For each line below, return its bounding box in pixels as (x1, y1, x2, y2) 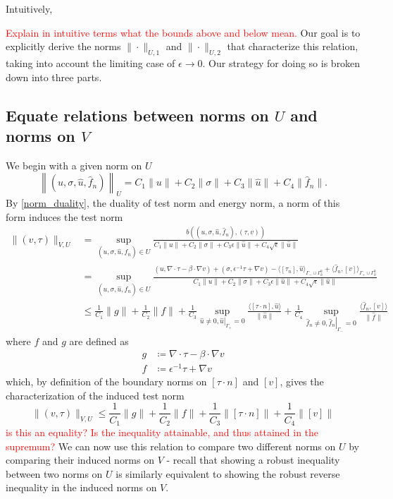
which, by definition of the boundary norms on (6, 374, 207, 389)
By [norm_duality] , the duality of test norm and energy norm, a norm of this (6, 196, 340, 210)
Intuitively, (6, 1, 53, 16)
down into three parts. (6, 69, 102, 84)
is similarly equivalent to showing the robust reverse (116, 466, 340, 481)
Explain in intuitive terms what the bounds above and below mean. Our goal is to (6, 25, 361, 40)
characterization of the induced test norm (6, 387, 185, 402)
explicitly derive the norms (6, 39, 121, 54)
